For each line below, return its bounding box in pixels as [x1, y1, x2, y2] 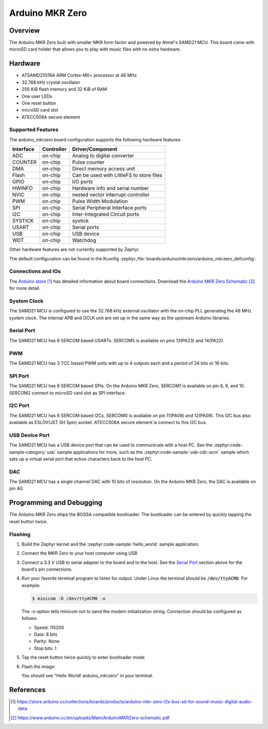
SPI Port [9, 372, 29, 379]
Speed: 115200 [34, 624, 65, 630]
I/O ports [72, 179, 93, 185]
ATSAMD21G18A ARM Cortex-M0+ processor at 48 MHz [21, 72, 137, 78]
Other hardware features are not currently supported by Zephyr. [9, 246, 140, 252]
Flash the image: [21, 664, 56, 669]
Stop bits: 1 [34, 645, 57, 651]
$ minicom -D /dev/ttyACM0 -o [32, 596, 106, 601]
